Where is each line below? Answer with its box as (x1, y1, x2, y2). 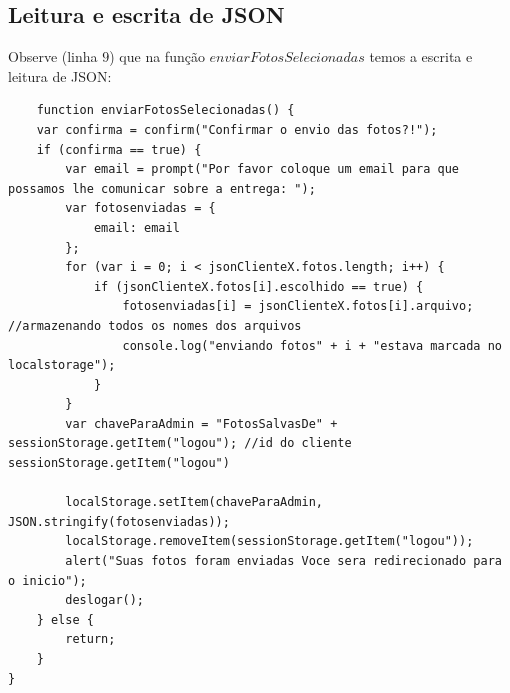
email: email (93, 220, 180, 235)
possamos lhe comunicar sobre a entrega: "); (8, 181, 316, 196)
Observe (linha (8, 46, 98, 67)
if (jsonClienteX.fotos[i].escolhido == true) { (93, 279, 424, 294)
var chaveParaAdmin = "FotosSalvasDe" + (65, 416, 338, 431)
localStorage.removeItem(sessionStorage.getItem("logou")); (65, 534, 474, 549)
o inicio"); (8, 573, 87, 588)
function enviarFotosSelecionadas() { (36, 103, 295, 118)
